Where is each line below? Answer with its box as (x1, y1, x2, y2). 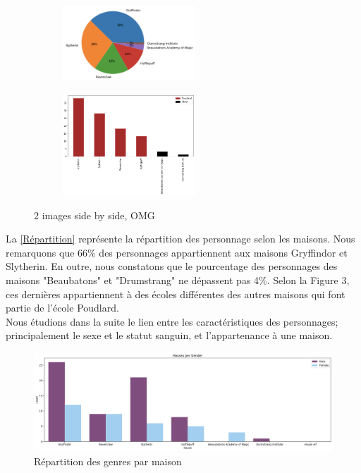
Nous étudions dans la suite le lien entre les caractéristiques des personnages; (6, 314, 338, 328)
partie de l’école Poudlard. (6, 300, 119, 315)
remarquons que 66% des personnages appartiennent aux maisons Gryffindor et (6, 245, 348, 259)
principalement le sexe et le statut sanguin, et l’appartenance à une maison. (6, 328, 333, 343)
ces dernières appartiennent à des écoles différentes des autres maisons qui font (6, 286, 345, 301)
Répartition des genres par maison (34, 454, 182, 468)
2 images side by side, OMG (34, 207, 155, 222)
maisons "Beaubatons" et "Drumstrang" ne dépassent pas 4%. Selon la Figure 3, (6, 273, 350, 288)
